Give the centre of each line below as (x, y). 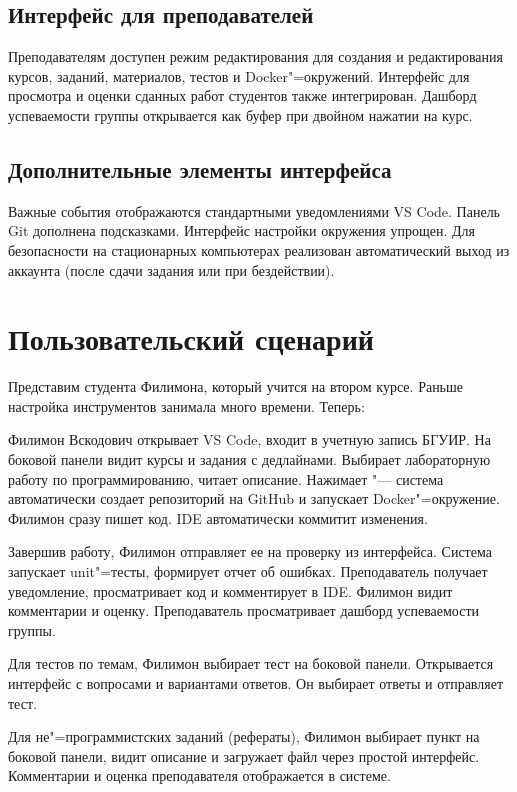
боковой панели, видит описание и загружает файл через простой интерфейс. (244, 755)
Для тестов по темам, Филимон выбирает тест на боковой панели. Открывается (251, 663)
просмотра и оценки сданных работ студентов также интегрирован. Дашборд (242, 95)
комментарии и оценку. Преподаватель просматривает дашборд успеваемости (244, 610)
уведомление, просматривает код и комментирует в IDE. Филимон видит (230, 590)
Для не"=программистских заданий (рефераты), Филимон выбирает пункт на (244, 736)
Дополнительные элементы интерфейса (200, 168)
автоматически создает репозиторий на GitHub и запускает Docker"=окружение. (254, 498)
